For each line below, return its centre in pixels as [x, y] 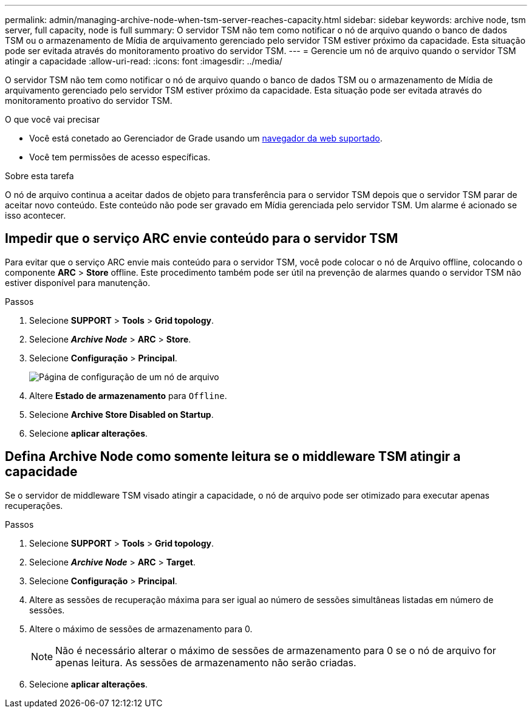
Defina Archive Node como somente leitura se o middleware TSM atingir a [233, 457]
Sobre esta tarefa [39, 176]
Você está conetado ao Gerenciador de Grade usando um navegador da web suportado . [206, 138]
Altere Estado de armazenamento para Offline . [128, 395]
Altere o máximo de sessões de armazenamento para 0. [141, 629]
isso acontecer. [36, 215]
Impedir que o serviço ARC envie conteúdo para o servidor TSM [202, 239]
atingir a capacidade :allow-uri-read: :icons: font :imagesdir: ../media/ [144, 61]
